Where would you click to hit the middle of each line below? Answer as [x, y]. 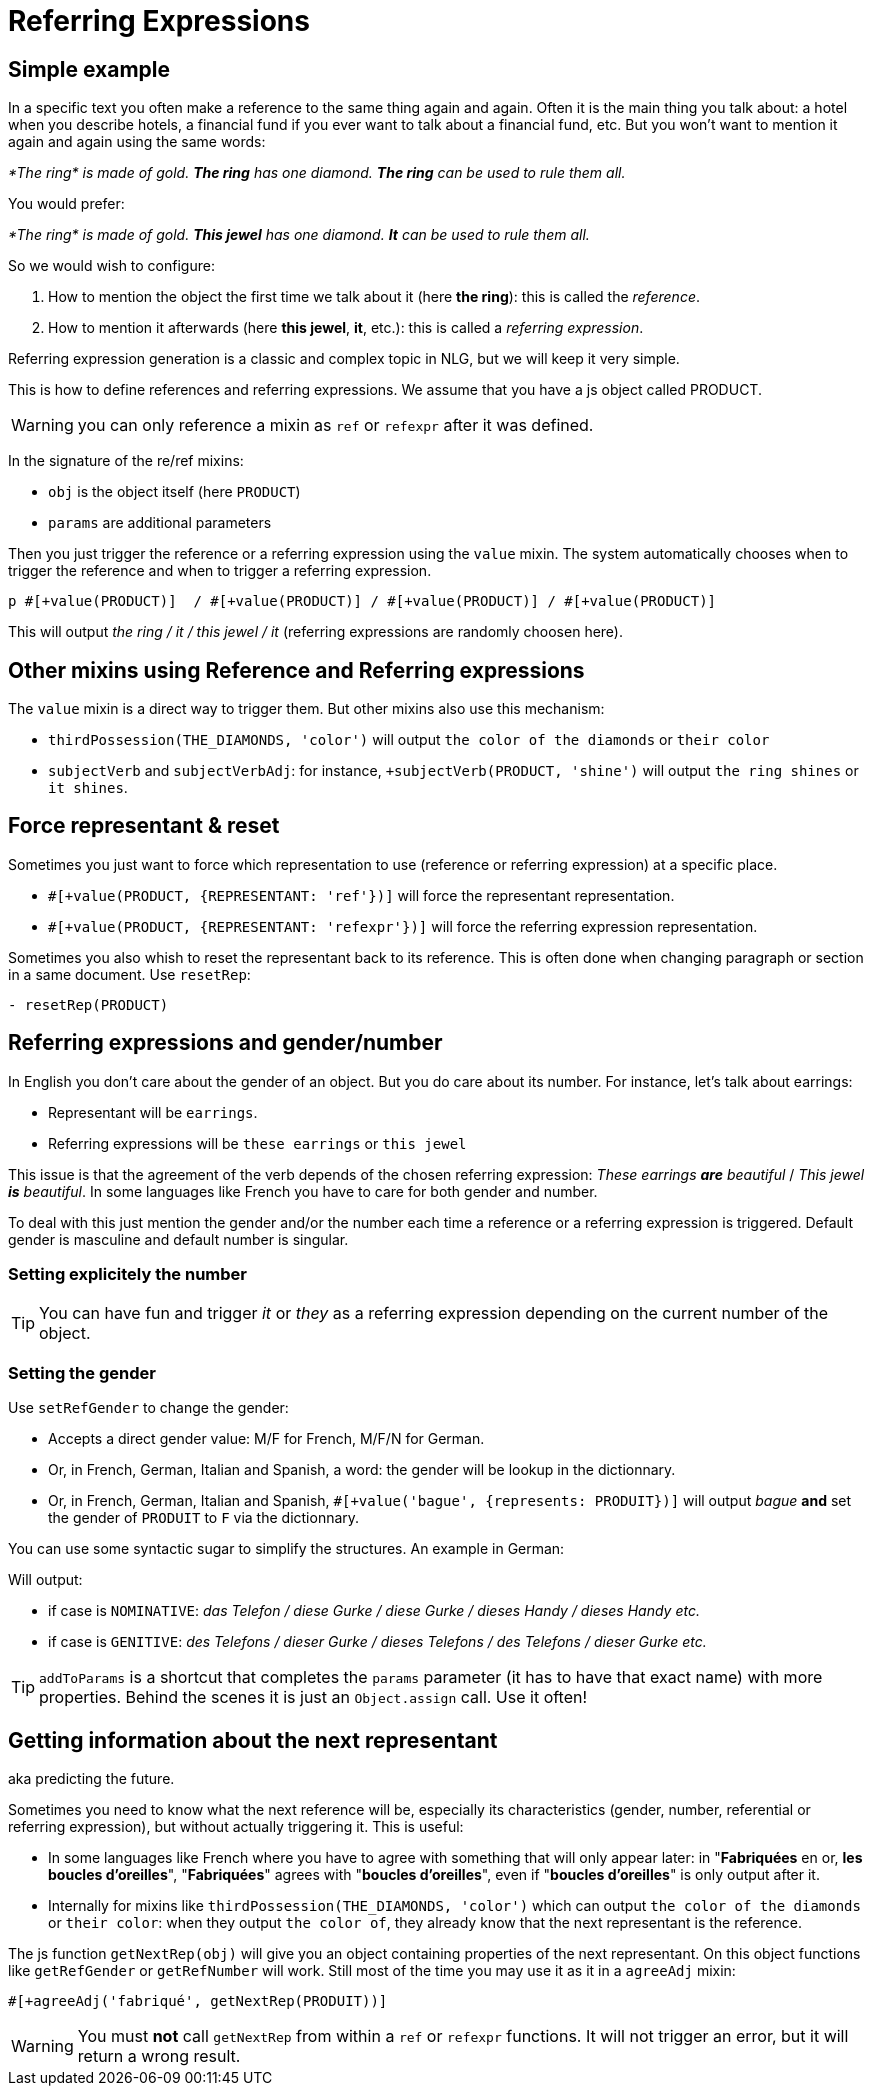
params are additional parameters [160, 523]
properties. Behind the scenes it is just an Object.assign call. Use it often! [313, 1697]
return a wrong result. [159, 2056]
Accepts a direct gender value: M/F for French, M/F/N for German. [266, 1439]
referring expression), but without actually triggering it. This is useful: [236, 1827]
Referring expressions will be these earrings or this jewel [257, 1143]
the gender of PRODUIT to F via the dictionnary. [204, 1518]
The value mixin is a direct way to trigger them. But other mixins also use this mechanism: [306, 709]
